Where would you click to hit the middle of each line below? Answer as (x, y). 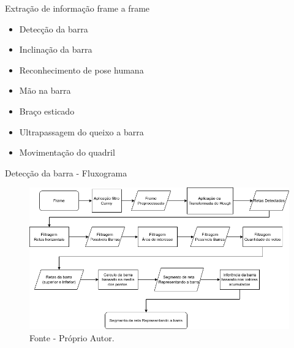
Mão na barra (45, 90)
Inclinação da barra (56, 49)
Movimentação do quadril (67, 152)
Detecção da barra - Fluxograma (66, 172)
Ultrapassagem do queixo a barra (81, 131)
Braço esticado (47, 111)
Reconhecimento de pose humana (81, 70)
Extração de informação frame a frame (77, 8)
